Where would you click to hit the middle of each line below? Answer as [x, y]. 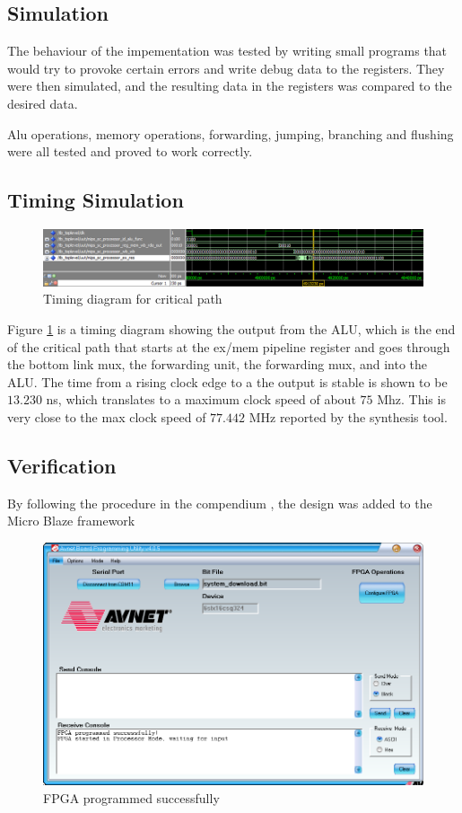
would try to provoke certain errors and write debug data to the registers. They [226, 68]
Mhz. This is [411, 399]
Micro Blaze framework [71, 521]
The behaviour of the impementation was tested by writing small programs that [227, 51]
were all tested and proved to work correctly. [130, 151]
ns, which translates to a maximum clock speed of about [201, 399]
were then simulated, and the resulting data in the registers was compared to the [230, 86]
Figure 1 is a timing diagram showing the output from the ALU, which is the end [231, 328]
